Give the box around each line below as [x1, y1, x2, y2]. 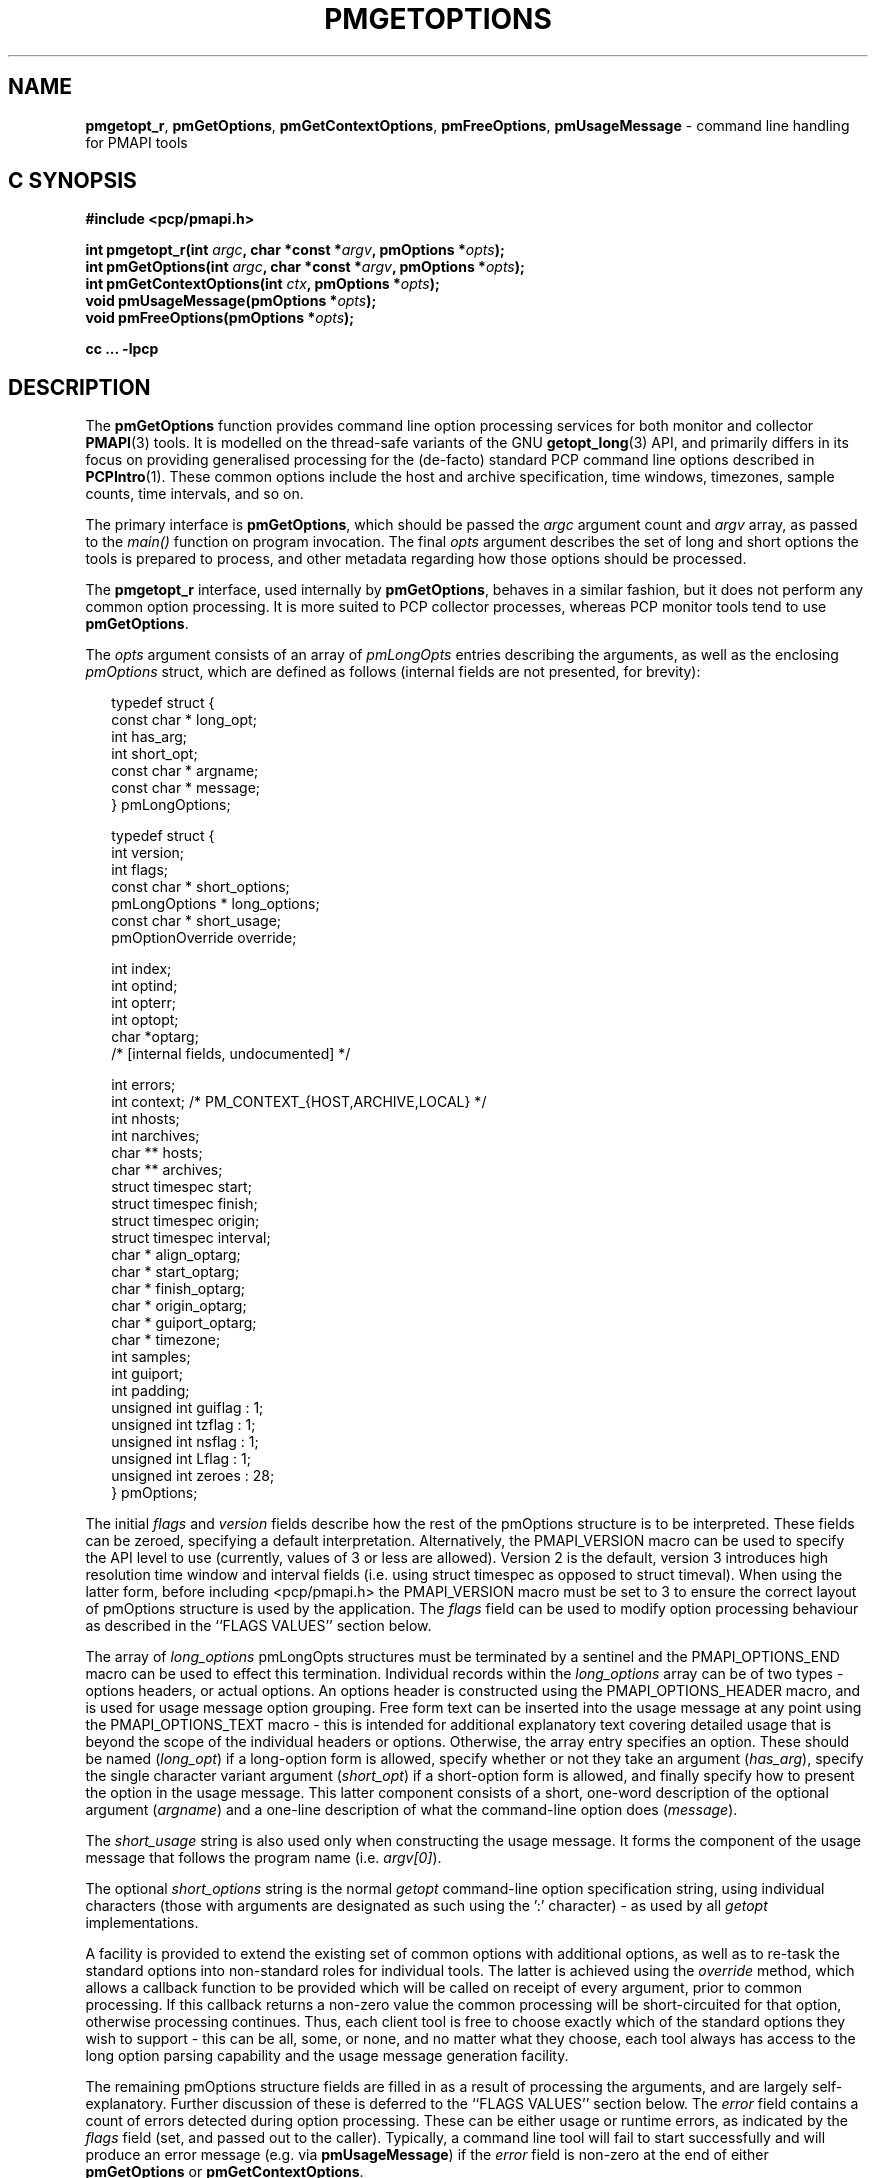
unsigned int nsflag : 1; [111, 1433, 259, 1451]
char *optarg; [111, 1028, 199, 1046]
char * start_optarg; [111, 1263, 240, 1281]
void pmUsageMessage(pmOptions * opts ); [85, 292, 377, 310]
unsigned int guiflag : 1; [111, 1399, 264, 1417]
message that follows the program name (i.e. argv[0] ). [85, 1849, 442, 1867]
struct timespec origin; [111, 1212, 260, 1230]
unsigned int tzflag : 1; [111, 1416, 256, 1434]
